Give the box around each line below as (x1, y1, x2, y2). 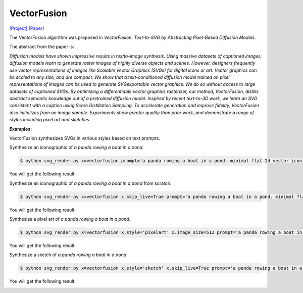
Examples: (9, 126, 32, 132)
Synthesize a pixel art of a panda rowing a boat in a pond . (9, 216, 131, 222)
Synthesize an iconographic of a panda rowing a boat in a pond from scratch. (9, 180, 172, 186)
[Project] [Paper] (9, 25, 44, 31)
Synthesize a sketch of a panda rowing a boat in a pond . (9, 252, 128, 258)
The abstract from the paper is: (9, 43, 74, 50)
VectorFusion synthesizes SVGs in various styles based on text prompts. (9, 135, 160, 141)
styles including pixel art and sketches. (9, 117, 91, 123)
